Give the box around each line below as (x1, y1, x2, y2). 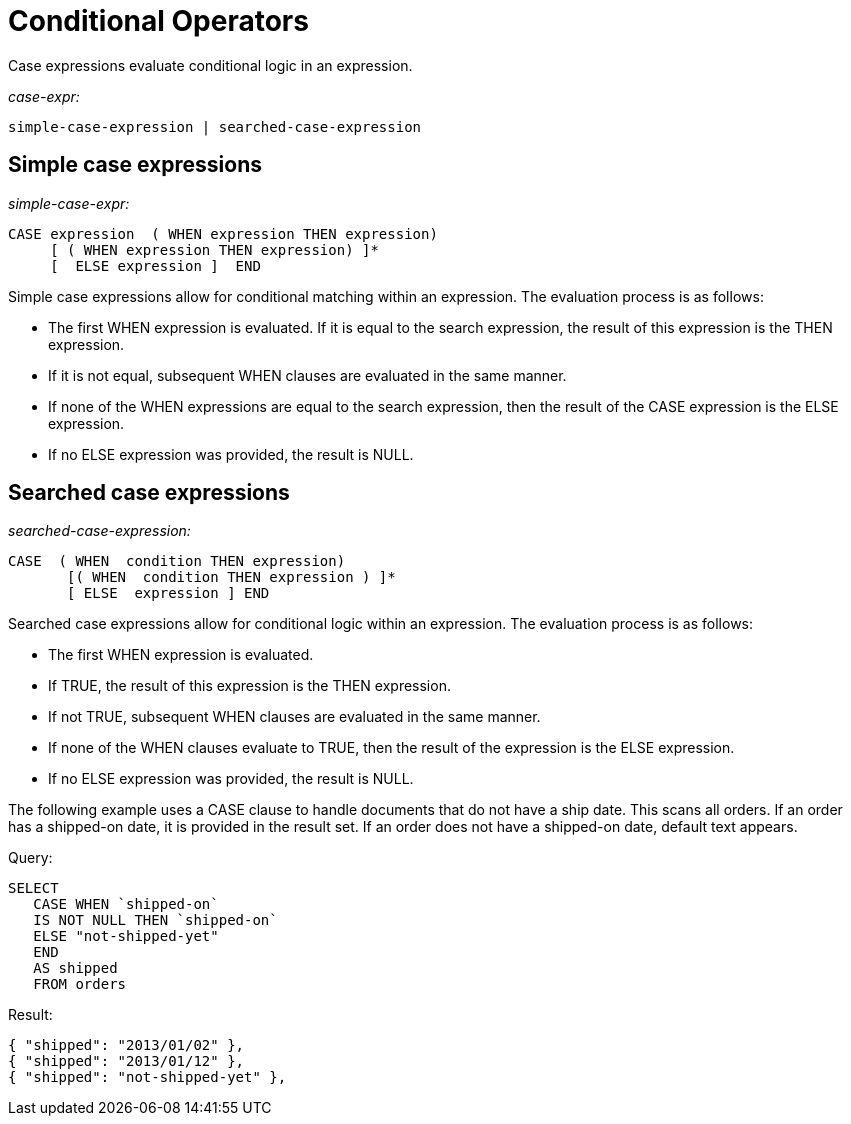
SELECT (8, 880, 59, 897)
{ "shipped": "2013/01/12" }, (8, 1053, 245, 1070)
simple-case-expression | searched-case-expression (8, 118, 422, 135)
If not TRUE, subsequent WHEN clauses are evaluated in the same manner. (48, 708, 541, 726)
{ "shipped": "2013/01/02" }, (8, 1037, 245, 1054)
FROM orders (33, 976, 127, 993)
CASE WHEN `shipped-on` (33, 896, 219, 913)
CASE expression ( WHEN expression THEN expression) (8, 225, 438, 242)
